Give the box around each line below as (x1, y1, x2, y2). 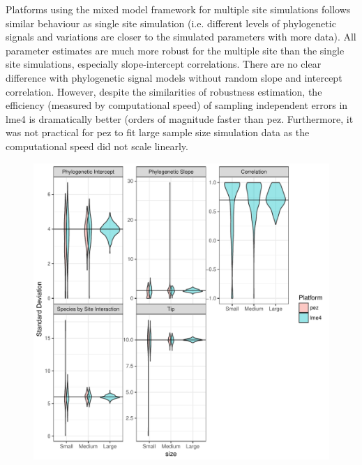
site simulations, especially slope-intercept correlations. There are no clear (6, 57, 322, 71)
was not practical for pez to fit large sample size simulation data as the (6, 125, 310, 140)
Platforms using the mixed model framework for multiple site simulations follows (6, 2, 351, 16)
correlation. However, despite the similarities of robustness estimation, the (6, 84, 322, 98)
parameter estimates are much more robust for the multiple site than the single (6, 43, 345, 57)
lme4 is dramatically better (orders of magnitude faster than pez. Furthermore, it (6, 111, 354, 126)
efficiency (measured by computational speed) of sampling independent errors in (6, 98, 348, 112)
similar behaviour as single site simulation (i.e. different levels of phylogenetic (6, 15, 336, 30)
